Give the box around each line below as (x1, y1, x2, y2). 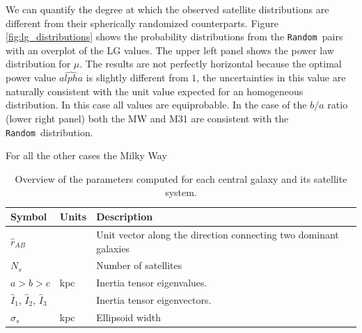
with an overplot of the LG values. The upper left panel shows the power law (6, 42, 334, 57)
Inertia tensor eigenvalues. (96, 275, 207, 290)
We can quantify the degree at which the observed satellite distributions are (6, 2, 329, 16)
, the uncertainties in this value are (196, 70, 346, 85)
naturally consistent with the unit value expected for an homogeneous (6, 83, 304, 98)
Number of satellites (96, 258, 182, 273)
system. (165, 185, 197, 200)
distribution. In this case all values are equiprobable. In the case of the (6, 97, 307, 112)
